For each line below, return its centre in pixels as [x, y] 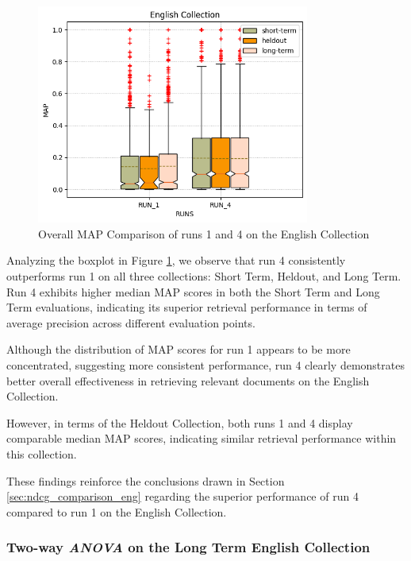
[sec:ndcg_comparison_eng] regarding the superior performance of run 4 [182, 496]
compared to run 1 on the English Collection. [117, 511]
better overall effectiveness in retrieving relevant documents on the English [188, 380]
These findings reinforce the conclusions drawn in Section [146, 480]
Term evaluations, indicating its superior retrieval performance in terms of [187, 307]
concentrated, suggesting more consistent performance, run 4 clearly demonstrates [205, 364]
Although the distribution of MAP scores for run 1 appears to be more [179, 349]
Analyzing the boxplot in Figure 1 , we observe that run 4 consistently [176, 260]
